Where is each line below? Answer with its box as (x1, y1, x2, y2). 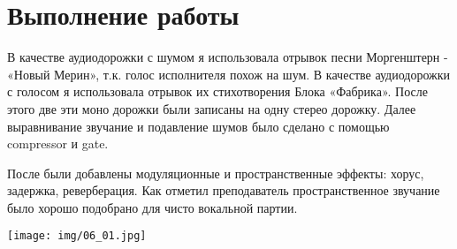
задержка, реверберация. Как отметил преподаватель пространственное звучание (7, 181, 440, 200)
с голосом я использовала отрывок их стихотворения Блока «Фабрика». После (7, 82, 428, 101)
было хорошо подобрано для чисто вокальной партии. (7, 198, 298, 216)
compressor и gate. (7, 134, 109, 153)
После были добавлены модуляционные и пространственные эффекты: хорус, (7, 163, 424, 182)
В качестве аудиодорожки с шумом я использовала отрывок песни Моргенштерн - (7, 48, 448, 66)
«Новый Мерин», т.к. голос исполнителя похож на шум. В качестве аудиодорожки (7, 64, 451, 83)
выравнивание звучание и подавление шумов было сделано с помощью (7, 117, 390, 135)
